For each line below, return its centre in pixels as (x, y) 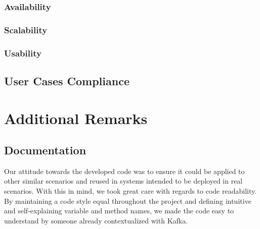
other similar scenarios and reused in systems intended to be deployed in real (123, 181)
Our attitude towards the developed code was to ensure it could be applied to (124, 171)
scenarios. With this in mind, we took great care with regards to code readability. (131, 191)
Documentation (45, 150)
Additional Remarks (76, 118)
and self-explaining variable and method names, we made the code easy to (119, 211)
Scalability (26, 30)
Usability (23, 53)
